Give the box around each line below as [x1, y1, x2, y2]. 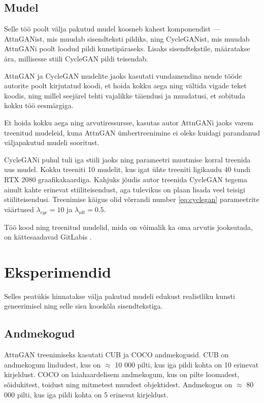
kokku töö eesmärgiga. [4, 100, 74, 111]
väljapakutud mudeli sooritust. [4, 137, 100, 148]
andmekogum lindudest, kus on [4, 359, 101, 370]
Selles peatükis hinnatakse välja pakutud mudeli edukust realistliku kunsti [4, 290, 235, 301]
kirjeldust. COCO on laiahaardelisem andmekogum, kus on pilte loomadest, [4, 369, 240, 380]
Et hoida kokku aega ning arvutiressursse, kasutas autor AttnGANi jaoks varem [4, 117, 253, 127]
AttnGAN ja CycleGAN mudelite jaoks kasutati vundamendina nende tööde [4, 70, 242, 81]
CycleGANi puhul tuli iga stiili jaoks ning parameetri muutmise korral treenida [4, 154, 251, 164]
